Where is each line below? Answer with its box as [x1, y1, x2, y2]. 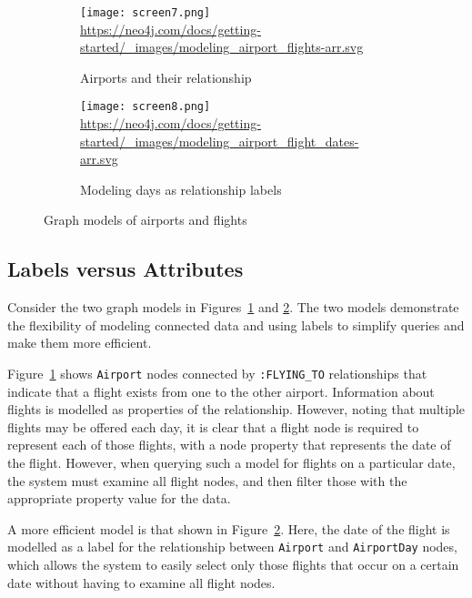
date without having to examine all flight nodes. [7, 573, 276, 592]
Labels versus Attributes [7, 255, 244, 283]
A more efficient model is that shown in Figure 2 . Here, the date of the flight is [7, 519, 450, 538]
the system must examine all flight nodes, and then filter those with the [7, 471, 407, 490]
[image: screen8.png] [80, 100, 211, 114]
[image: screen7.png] [80, 6, 211, 19]
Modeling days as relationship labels [80, 179, 282, 198]
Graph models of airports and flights [44, 210, 247, 229]
